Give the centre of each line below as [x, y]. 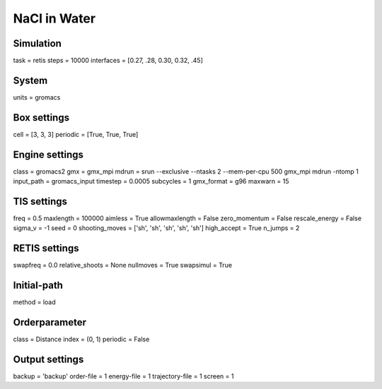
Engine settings [48, 154]
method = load [34, 302]
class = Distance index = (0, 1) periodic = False [81, 340]
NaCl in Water [54, 18]
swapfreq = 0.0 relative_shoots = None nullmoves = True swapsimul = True [123, 265]
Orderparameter [50, 322]
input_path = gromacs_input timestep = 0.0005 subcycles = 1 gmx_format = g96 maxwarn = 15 [151, 181]
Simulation [37, 43]
